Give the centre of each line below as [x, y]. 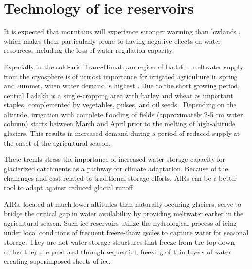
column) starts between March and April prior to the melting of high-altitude [120, 124]
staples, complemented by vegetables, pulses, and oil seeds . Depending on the [120, 105]
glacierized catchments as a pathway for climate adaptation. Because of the [116, 168]
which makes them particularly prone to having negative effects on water [112, 41]
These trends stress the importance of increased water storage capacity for [115, 159]
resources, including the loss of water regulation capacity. [89, 50]
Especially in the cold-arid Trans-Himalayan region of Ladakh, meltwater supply [124, 66]
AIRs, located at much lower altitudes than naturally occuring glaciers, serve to [123, 204]
